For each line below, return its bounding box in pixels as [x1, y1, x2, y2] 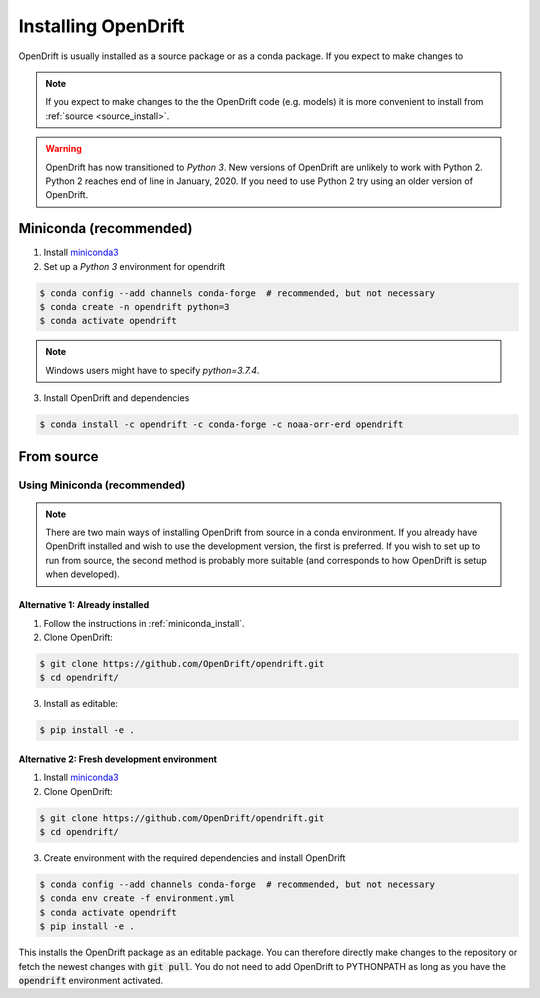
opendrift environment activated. [18, 975, 164, 986]
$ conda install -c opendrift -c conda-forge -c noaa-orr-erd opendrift [39, 419, 404, 430]
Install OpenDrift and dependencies [43, 392, 190, 404]
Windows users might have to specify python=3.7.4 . [45, 364, 260, 376]
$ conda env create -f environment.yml [39, 893, 235, 904]
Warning [45, 143, 82, 155]
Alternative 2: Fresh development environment [18, 753, 217, 765]
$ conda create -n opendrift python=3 [39, 301, 230, 312]
